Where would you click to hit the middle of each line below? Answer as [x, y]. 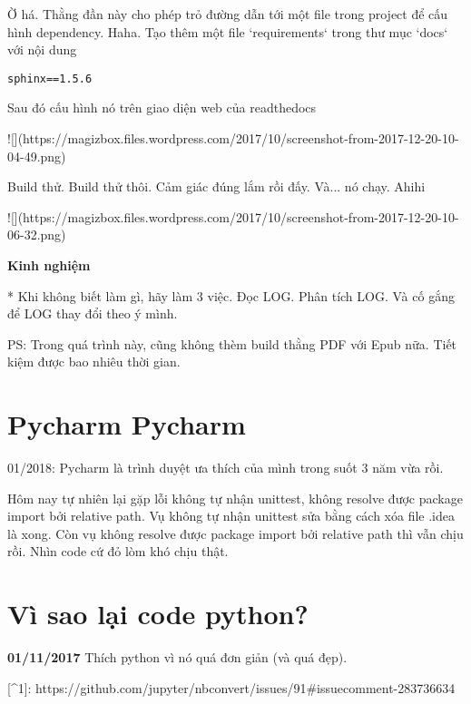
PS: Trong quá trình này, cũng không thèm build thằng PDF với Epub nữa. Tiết [232, 343]
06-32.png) [37, 235]
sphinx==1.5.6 [50, 78]
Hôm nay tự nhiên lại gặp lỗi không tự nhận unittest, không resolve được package [235, 498]
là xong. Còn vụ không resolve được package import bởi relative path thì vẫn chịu [235, 533]
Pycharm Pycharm [127, 424]
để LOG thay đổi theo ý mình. [93, 313]
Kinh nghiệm [49, 265]
